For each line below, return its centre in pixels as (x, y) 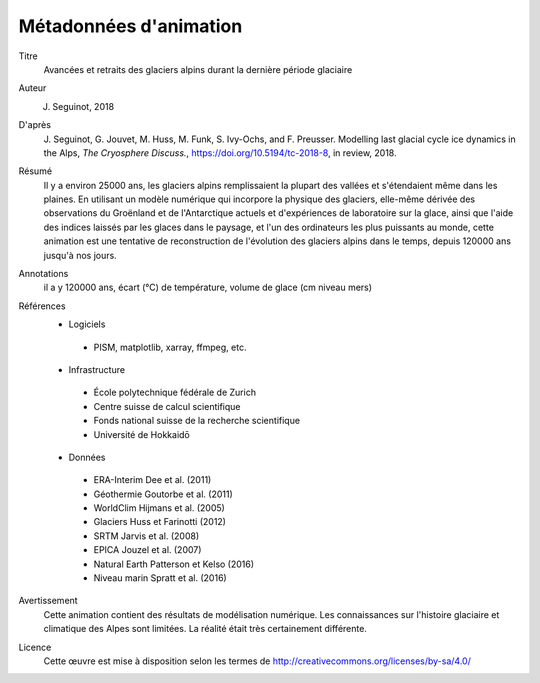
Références (42, 306)
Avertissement (48, 601)
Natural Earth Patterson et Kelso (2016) (174, 564)
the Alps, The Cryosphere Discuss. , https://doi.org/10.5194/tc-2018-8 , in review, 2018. (220, 152)
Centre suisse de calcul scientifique (167, 406)
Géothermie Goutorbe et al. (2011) (163, 494)
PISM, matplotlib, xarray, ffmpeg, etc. (170, 347)
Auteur (32, 88)
